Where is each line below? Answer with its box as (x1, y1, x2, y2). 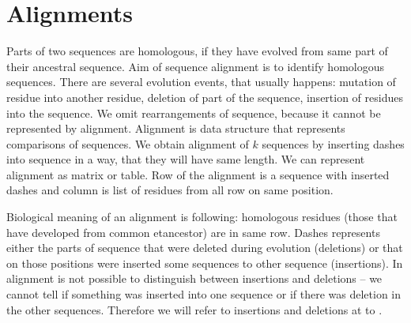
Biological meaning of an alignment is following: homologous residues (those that (6, 208, 398, 225)
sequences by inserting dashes (262, 135, 405, 152)
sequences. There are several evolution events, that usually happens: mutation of (6, 73, 396, 90)
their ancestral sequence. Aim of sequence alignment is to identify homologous (6, 58, 384, 74)
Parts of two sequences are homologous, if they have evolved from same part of (6, 43, 388, 59)
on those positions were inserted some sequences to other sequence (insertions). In (6, 254, 403, 271)
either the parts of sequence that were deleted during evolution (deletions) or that (6, 239, 403, 256)
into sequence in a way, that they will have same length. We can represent (6, 151, 365, 167)
